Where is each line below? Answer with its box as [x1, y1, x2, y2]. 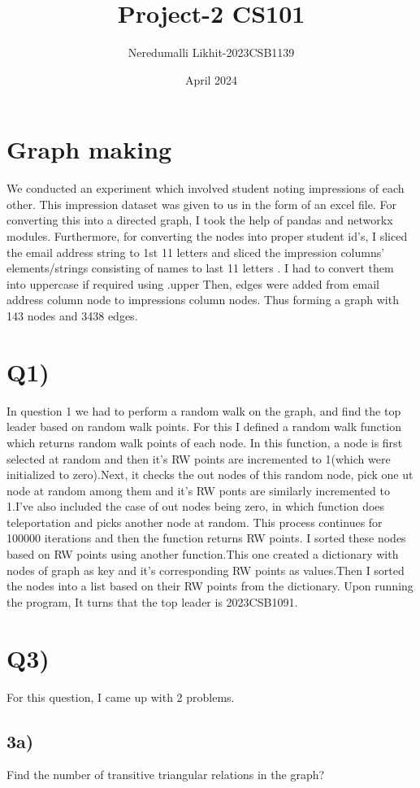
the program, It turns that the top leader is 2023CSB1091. [6, 593, 298, 610]
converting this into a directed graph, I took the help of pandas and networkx [6, 211, 393, 229]
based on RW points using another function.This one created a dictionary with [6, 546, 399, 563]
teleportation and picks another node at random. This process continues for [6, 513, 383, 530]
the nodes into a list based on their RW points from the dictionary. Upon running [6, 577, 414, 594]
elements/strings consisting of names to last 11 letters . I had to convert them [6, 259, 394, 276]
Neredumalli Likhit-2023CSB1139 [128, 44, 295, 61]
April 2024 [184, 71, 238, 88]
